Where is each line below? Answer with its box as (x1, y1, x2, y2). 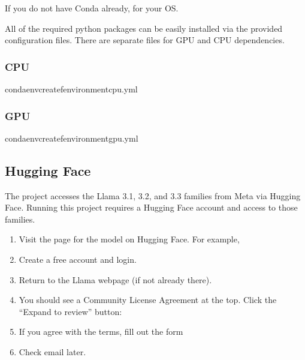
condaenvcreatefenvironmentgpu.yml (5, 131, 138, 144)
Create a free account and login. (19, 253, 137, 265)
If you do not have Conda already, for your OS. (5, 2, 179, 14)
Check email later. (19, 345, 86, 358)
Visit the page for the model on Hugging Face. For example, (19, 233, 240, 245)
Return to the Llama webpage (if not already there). (19, 273, 212, 286)
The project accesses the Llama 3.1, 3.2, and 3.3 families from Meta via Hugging (5, 189, 301, 202)
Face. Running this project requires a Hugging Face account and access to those (5, 201, 298, 214)
